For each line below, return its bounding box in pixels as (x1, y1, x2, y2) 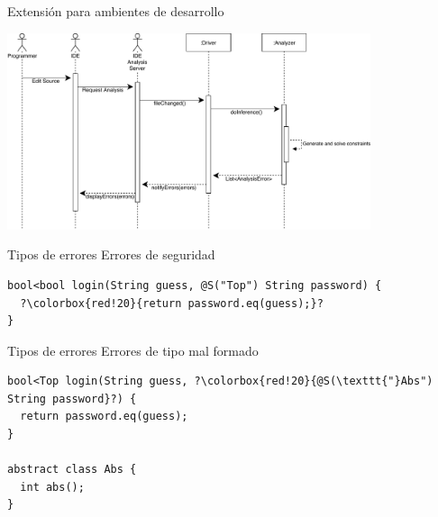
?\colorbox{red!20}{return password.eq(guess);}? (20, 296, 324, 310)
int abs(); (20, 480, 85, 494)
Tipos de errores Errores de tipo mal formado (7, 340, 259, 359)
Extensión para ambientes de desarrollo (7, 2, 224, 20)
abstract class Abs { (7, 463, 137, 476)
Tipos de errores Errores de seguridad (7, 245, 215, 264)
